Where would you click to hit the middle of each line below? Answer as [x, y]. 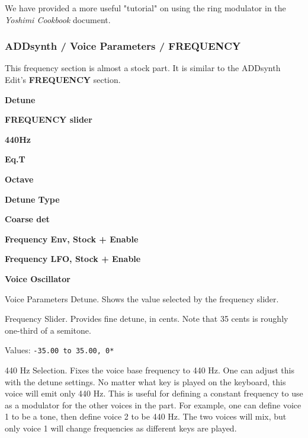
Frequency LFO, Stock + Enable [73, 259]
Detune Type [32, 199]
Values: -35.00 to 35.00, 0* [60, 350]
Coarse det [27, 219]
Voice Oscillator [38, 278]
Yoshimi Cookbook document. [58, 19]
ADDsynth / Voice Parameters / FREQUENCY [123, 46]
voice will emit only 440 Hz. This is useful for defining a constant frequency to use [154, 393]
